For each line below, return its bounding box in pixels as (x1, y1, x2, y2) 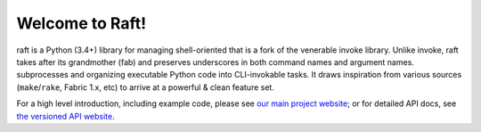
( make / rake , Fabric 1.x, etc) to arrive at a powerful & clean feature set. (16, 81, 275, 93)
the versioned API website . (16, 111, 115, 121)
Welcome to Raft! (16, 13, 147, 33)
